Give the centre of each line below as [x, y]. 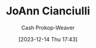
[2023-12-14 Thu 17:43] [48, 39]
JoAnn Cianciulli [48, 11]
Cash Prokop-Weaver [48, 28]
